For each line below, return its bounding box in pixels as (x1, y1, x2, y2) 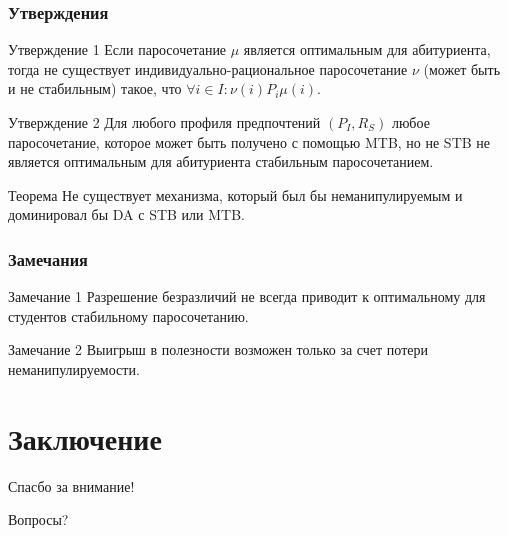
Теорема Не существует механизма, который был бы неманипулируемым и (8, 184, 463, 205)
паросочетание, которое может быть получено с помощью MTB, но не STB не (8, 131, 491, 152)
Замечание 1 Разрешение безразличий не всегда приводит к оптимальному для (8, 286, 486, 307)
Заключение (8, 417, 162, 458)
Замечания (8, 246, 88, 271)
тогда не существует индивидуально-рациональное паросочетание (8, 58, 408, 79)
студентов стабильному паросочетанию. (8, 305, 249, 326)
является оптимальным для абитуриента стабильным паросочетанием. (8, 151, 434, 172)
